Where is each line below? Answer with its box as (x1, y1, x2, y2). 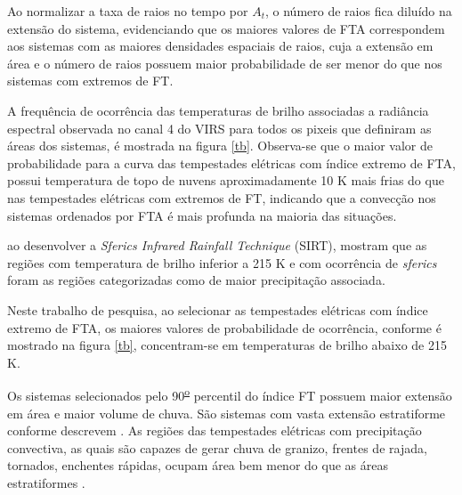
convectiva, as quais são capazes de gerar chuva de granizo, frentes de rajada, (7, 438, 427, 457)
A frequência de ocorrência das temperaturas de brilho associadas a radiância (7, 101, 429, 119)
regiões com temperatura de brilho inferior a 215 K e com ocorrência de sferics (7, 253, 437, 272)
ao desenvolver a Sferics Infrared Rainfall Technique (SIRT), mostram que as (7, 236, 427, 255)
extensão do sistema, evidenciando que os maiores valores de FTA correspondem (7, 19, 445, 37)
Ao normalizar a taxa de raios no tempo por (7, 2, 248, 20)
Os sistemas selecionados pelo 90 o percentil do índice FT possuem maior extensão (7, 384, 452, 404)
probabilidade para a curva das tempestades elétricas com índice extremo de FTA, (7, 153, 456, 172)
